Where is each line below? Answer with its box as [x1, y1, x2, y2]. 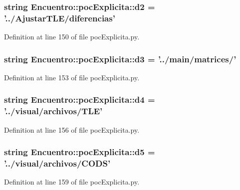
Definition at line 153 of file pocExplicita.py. [4, 72, 140, 82]
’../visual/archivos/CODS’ [4, 157, 111, 170]
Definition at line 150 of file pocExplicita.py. [4, 31, 140, 42]
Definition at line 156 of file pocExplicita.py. [4, 124, 140, 135]
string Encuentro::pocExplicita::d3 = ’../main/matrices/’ [4, 52, 237, 65]
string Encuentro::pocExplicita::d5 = [4, 146, 155, 158]
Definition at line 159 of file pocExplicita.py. [4, 177, 140, 187]
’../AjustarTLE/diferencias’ [4, 11, 115, 24]
